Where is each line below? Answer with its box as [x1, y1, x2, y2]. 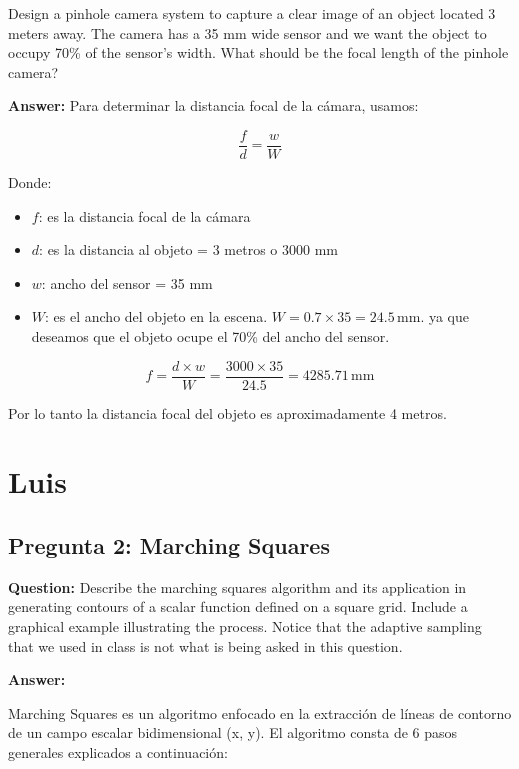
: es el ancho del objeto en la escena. [45, 306, 268, 327]
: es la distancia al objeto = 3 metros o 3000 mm [39, 239, 338, 260]
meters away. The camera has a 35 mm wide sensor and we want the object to [8, 22, 487, 43]
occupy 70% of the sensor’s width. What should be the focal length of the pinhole [8, 42, 509, 63]
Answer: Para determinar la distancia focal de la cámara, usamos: [8, 95, 419, 116]
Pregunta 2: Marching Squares [8, 530, 330, 561]
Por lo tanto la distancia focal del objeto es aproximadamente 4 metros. [8, 402, 447, 423]
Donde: [8, 172, 52, 193]
